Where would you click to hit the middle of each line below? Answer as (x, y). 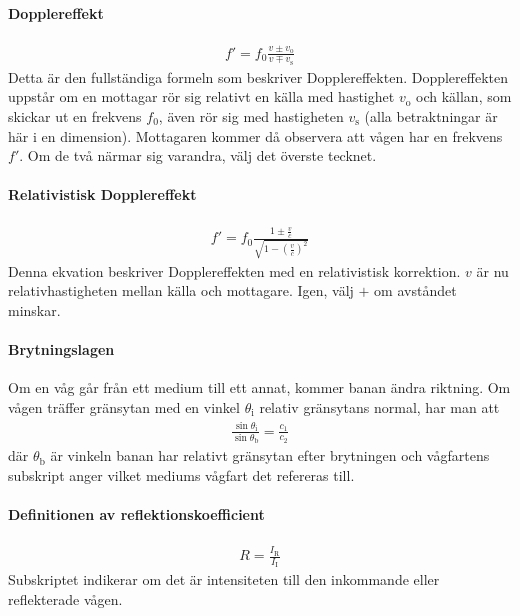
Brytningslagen (61, 349)
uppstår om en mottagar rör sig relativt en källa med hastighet (201, 96)
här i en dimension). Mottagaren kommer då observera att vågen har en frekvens (255, 135)
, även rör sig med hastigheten (251, 115)
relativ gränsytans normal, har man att (379, 407)
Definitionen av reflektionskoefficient (136, 514)
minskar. (34, 310)
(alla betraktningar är (431, 115)
